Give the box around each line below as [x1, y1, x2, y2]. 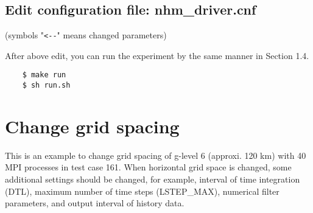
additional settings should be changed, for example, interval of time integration [5, 173, 300, 186]
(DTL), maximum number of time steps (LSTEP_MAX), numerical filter [5, 184, 280, 197]
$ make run [22, 71, 66, 80]
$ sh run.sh [22, 81, 71, 90]
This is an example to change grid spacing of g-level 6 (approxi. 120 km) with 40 [5, 148, 306, 161]
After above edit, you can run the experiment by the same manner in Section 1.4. [5, 49, 309, 61]
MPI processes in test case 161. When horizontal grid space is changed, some [5, 161, 292, 173]
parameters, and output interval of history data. [5, 197, 185, 209]
